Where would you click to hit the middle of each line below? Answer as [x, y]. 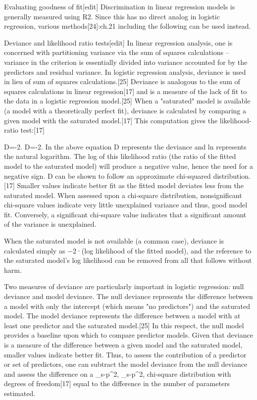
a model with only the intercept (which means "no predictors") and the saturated [127, 306]
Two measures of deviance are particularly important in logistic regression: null [124, 286]
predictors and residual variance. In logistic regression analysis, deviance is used [125, 72]
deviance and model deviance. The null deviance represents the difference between [128, 296]
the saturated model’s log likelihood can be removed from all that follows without [128, 260]
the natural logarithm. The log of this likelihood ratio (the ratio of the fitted [120, 156]
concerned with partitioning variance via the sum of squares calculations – [117, 52]
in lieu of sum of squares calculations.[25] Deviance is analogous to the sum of [122, 81]
